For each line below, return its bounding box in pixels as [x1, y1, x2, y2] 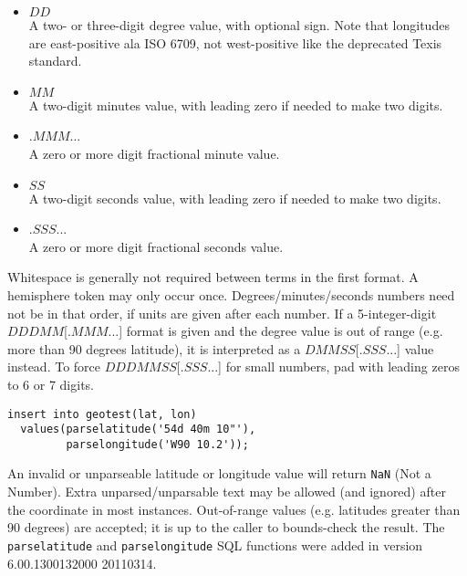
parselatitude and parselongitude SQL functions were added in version [7, 535, 423, 554]
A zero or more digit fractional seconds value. [28, 236, 284, 256]
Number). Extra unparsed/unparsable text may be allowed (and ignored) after [7, 482, 446, 501]
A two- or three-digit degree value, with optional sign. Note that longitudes [28, 16, 450, 34]
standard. [28, 51, 82, 70]
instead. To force [7, 357, 101, 376]
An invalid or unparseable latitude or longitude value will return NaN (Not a [7, 464, 431, 483]
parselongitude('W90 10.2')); [66, 437, 249, 451]
